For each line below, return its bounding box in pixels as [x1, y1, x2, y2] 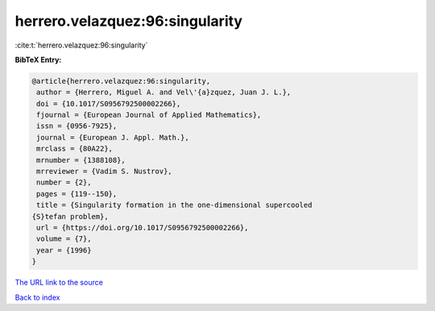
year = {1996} [36, 246, 92, 255]
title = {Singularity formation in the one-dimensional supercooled [36, 201, 313, 209]
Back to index [14, 292, 60, 302]
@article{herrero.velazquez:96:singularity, [31, 77, 211, 85]
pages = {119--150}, [36, 189, 118, 198]
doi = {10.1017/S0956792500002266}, [36, 99, 181, 108]
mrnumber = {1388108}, [36, 155, 126, 164]
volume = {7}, [36, 234, 92, 243]
